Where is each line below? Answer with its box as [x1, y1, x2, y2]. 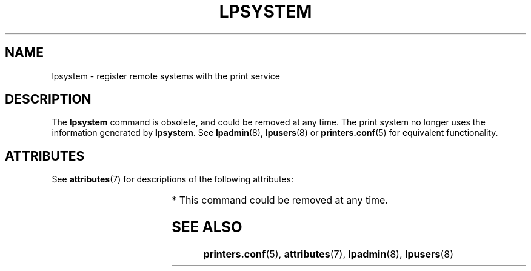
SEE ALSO [172, 218, 242, 236]
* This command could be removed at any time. [172, 194, 388, 207]
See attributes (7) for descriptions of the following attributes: [52, 174, 293, 185]
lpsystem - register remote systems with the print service [52, 70, 281, 81]
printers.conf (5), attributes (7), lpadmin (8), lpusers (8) [203, 248, 453, 261]
